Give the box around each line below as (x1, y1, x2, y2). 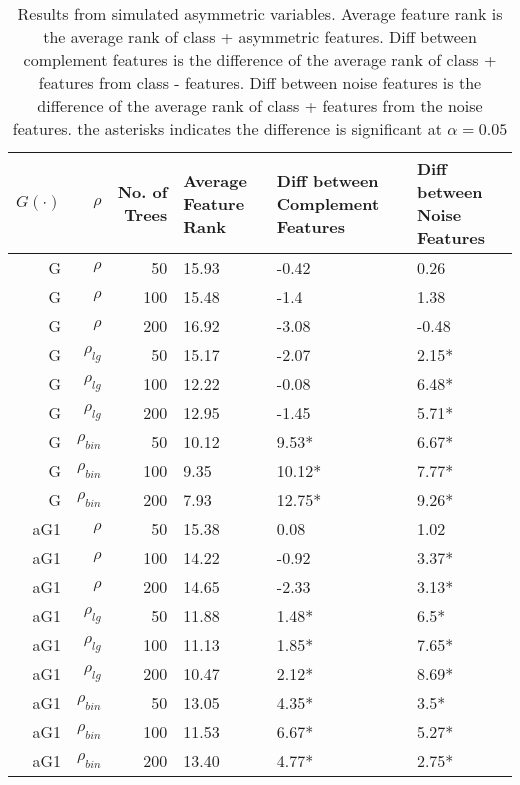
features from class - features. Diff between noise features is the (38, 71, 482, 94)
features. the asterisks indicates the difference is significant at (12, 117, 442, 140)
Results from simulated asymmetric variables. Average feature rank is (17, 2, 503, 25)
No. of (117, 180, 168, 203)
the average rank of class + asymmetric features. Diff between (43, 25, 477, 48)
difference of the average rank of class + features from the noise (37, 94, 483, 117)
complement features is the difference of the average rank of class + (23, 48, 497, 71)
